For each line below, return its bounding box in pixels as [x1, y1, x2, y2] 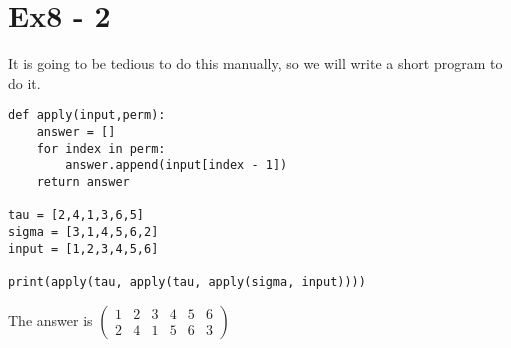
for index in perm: [36, 141, 166, 156]
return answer [36, 174, 130, 189]
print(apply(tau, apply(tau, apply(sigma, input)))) [8, 274, 366, 289]
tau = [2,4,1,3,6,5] [8, 208, 145, 223]
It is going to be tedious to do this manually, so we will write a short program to [8, 53, 503, 74]
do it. [8, 72, 41, 93]
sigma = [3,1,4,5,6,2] [8, 224, 159, 239]
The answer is [8, 309, 93, 330]
